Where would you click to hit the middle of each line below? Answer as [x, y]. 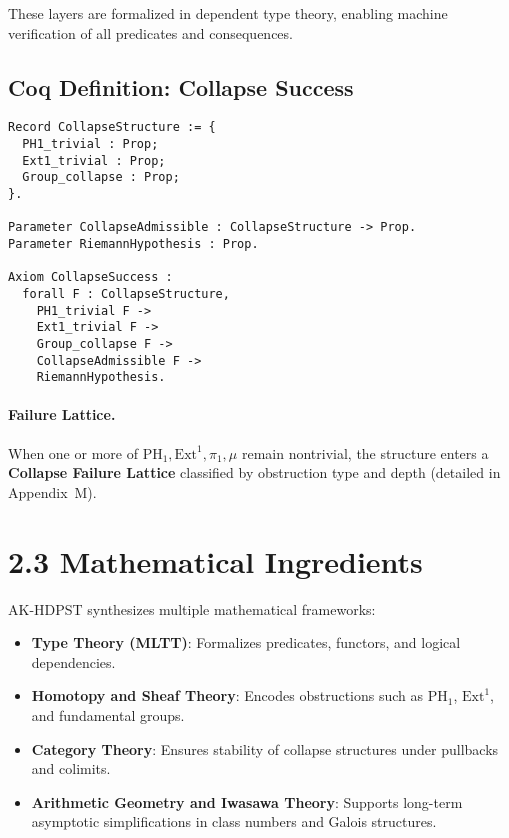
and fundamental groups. [108, 714]
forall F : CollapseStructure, [126, 293]
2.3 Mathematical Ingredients [215, 560]
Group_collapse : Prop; [101, 177]
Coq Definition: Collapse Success [181, 86]
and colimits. [71, 768]
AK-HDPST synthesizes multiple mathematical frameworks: [192, 608]
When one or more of [73, 452]
